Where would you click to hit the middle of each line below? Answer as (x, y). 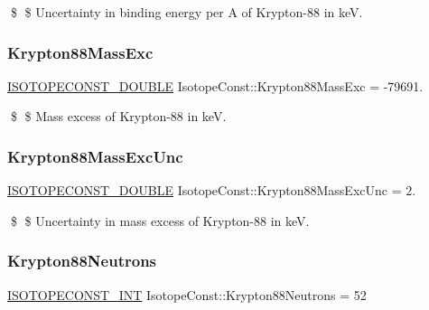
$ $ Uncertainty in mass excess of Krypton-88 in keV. (160, 220)
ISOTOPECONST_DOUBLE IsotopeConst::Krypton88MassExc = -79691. (215, 85)
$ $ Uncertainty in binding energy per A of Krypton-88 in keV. (187, 12)
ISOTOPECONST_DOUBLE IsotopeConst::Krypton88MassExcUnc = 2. (212, 190)
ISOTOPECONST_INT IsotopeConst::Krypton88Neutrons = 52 (187, 294)
